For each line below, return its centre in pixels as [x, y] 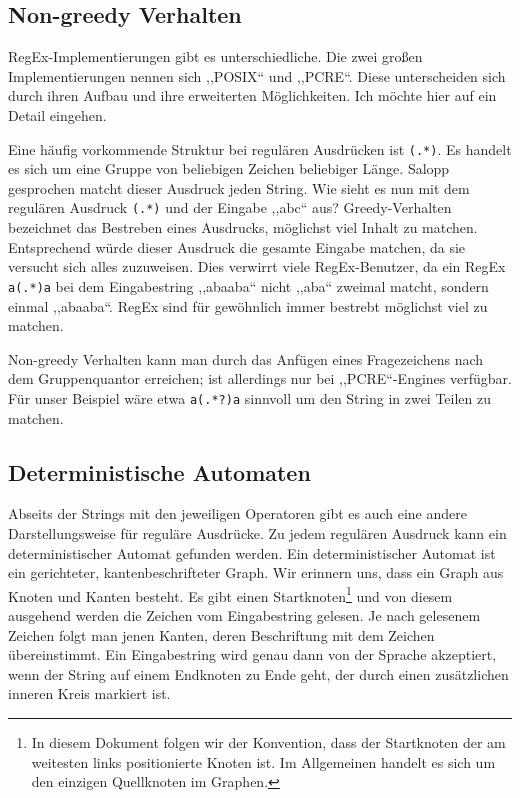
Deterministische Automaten [159, 471]
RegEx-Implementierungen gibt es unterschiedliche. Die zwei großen [215, 56]
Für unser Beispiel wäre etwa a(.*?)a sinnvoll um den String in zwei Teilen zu [250, 397]
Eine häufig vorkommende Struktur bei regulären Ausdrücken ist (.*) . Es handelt [260, 148]
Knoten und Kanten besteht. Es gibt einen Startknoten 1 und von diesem [230, 594]
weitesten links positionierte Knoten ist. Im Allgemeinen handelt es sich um [263, 761]
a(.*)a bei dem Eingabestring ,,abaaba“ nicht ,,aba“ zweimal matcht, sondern [248, 285]
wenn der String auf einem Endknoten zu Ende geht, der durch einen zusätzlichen [258, 673]
